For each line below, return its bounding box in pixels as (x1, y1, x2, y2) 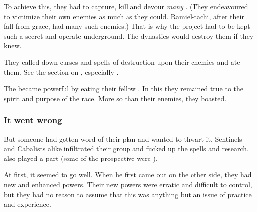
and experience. (4, 199, 51, 209)
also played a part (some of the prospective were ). (4, 153, 158, 163)
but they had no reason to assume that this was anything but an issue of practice (4, 189, 252, 199)
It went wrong (4, 114, 62, 126)
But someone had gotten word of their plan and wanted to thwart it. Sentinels (4, 133, 242, 144)
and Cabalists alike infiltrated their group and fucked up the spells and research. (4, 143, 249, 154)
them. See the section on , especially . (4, 66, 119, 77)
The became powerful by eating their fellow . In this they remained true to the (4, 83, 244, 94)
